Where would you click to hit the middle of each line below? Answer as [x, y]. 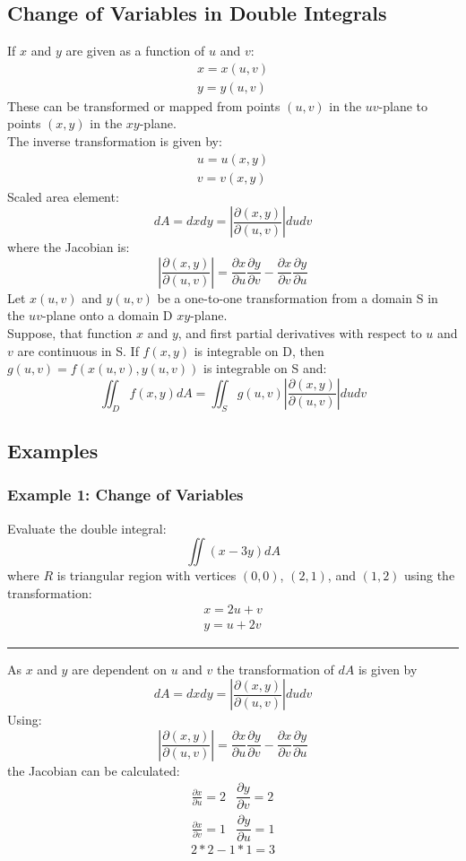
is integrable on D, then [259, 350]
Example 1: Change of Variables [125, 495]
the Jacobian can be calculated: [94, 770]
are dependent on [119, 669]
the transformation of [276, 669]
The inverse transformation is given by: [115, 141]
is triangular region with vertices [147, 575]
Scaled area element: [63, 196]
